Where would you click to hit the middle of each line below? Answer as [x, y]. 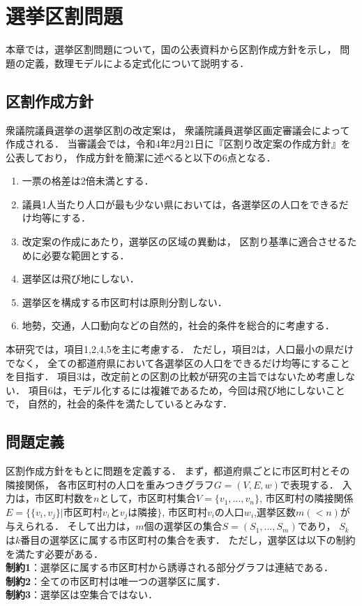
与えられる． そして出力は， [71, 526]
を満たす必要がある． [54, 553]
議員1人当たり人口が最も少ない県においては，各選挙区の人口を [166, 204]
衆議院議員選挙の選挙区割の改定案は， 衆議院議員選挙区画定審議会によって [178, 130]
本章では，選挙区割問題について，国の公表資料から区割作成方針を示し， [171, 49]
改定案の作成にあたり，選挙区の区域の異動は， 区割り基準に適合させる [184, 241]
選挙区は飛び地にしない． [81, 279]
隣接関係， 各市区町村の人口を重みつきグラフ [110, 484]
